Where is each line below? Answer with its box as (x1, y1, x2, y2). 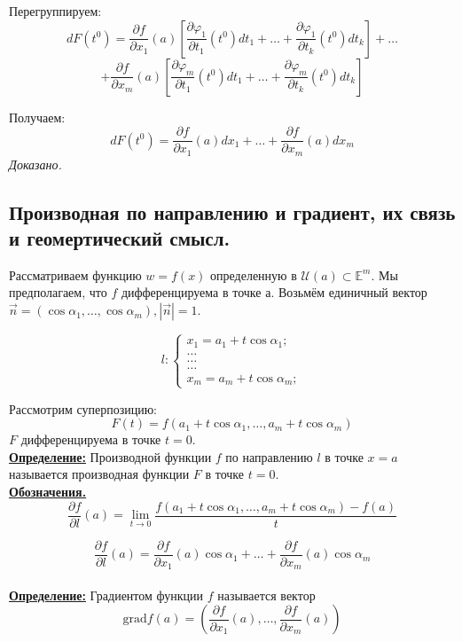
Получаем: (9, 107, 66, 126)
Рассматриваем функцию (9, 265, 142, 284)
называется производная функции (9, 465, 190, 483)
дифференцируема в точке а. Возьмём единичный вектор (121, 283, 427, 301)
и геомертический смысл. (9, 224, 231, 252)
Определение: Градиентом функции (9, 585, 204, 604)
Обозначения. (9, 482, 87, 501)
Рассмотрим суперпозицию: (9, 399, 157, 418)
